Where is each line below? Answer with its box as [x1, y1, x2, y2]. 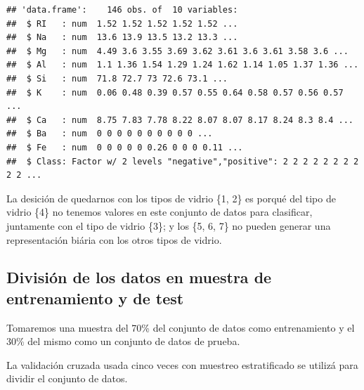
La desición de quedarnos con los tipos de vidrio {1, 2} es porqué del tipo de [6, 190, 336, 205]
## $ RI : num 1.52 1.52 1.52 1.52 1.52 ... [6, 18, 238, 29]
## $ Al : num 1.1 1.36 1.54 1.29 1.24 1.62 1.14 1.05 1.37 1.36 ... [6, 60, 359, 70]
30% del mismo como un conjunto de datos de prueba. [6, 334, 240, 349]
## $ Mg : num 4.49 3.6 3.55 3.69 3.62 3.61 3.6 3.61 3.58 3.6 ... [6, 46, 349, 56]
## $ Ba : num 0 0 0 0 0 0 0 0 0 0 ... [6, 129, 213, 139]
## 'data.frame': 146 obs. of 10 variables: [6, 5, 238, 15]
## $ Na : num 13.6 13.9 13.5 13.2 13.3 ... [6, 32, 238, 43]
